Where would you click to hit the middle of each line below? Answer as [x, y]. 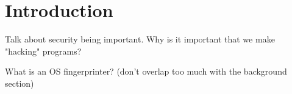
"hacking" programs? [43, 51]
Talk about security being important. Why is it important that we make [140, 39]
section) [20, 83]
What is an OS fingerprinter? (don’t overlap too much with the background [146, 71]
